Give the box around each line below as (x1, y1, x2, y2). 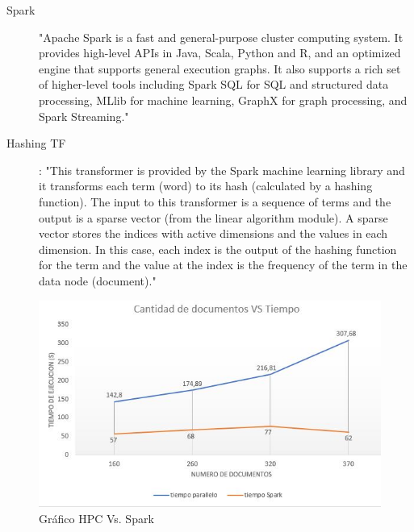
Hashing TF (6, 135, 66, 152)
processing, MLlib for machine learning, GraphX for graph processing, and (39, 91, 408, 108)
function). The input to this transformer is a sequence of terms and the (39, 193, 391, 210)
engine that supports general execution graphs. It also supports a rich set (39, 60, 401, 77)
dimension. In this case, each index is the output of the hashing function (39, 240, 397, 257)
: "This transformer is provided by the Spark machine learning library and (39, 161, 405, 178)
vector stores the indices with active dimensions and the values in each (39, 225, 388, 242)
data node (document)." (39, 272, 157, 289)
